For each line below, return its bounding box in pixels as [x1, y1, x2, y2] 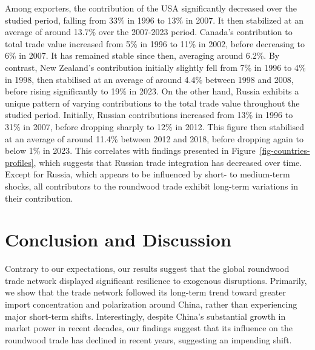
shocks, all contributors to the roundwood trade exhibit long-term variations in [5, 179, 298, 192]
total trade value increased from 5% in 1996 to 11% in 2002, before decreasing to [5, 37, 305, 50]
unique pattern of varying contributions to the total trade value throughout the [5, 96, 300, 109]
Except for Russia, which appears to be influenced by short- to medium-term [5, 168, 290, 180]
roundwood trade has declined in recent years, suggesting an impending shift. [5, 333, 292, 346]
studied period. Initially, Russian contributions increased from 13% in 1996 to [5, 108, 293, 121]
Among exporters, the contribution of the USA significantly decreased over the [5, 2, 297, 14]
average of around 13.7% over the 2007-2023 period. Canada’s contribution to [5, 25, 293, 38]
